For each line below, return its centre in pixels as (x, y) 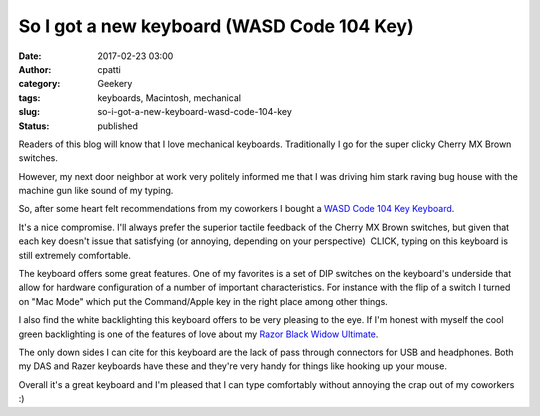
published (118, 126)
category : (39, 84)
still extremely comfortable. (75, 255)
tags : (29, 97)
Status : (34, 126)
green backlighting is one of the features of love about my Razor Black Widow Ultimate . (198, 334)
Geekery (115, 84)
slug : (29, 112)
